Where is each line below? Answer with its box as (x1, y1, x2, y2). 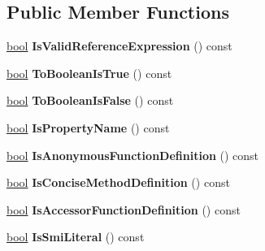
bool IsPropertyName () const (7, 119, 170, 136)
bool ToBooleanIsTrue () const (7, 64, 172, 81)
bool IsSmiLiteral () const (7, 228, 145, 245)
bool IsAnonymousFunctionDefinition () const (7, 146, 259, 163)
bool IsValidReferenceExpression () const (7, 37, 232, 54)
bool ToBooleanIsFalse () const (7, 92, 174, 109)
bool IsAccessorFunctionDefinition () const (7, 201, 241, 218)
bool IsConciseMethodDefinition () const (7, 174, 230, 191)
